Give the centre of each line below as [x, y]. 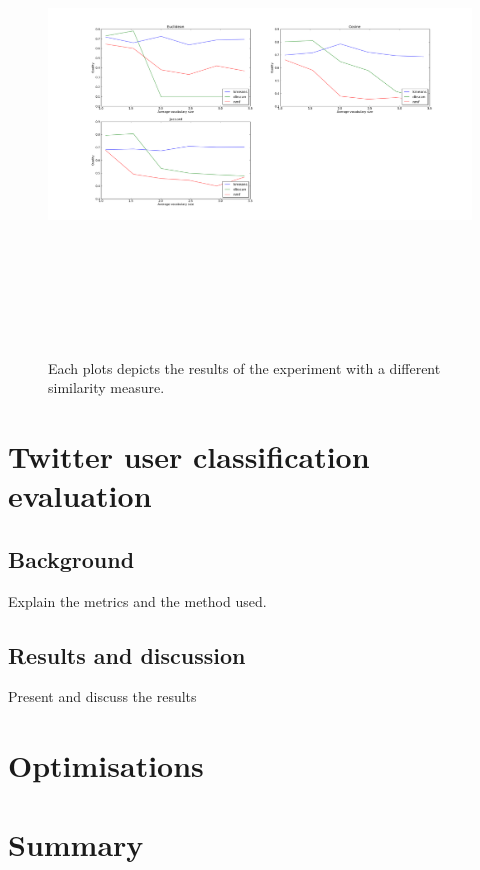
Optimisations [106, 765]
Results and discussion [127, 654]
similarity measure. [106, 387]
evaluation [80, 495]
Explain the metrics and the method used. [137, 600]
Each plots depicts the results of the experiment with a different [244, 367]
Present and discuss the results [102, 696]
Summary [76, 843]
